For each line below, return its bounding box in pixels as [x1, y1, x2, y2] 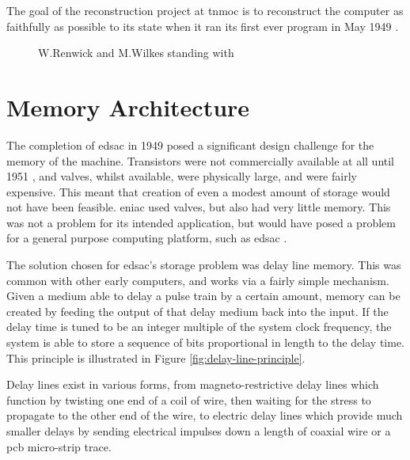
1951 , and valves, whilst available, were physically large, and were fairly [6, 168, 357, 184]
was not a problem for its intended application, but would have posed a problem [6, 214, 396, 230]
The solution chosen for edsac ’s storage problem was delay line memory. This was [6, 257, 401, 273]
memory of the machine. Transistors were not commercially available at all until [6, 152, 394, 169]
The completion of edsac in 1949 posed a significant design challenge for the [6, 136, 374, 153]
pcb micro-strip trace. [6, 438, 112, 454]
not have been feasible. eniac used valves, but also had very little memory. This [6, 199, 391, 215]
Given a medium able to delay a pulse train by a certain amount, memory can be [6, 287, 401, 304]
